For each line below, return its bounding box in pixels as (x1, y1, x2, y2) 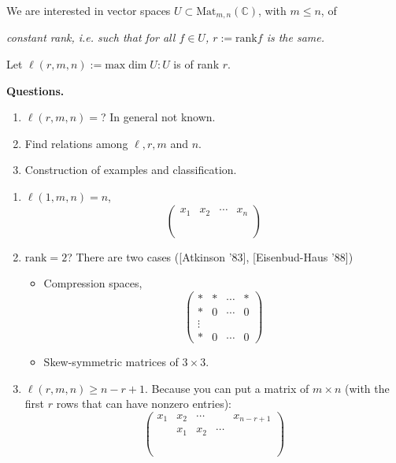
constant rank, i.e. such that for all (6, 29, 176, 46)
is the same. (266, 29, 325, 46)
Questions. (6, 82, 65, 98)
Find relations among (24, 135, 128, 151)
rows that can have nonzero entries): (56, 395, 231, 412)
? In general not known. (101, 109, 216, 125)
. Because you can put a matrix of (145, 380, 309, 396)
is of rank (173, 56, 220, 72)
